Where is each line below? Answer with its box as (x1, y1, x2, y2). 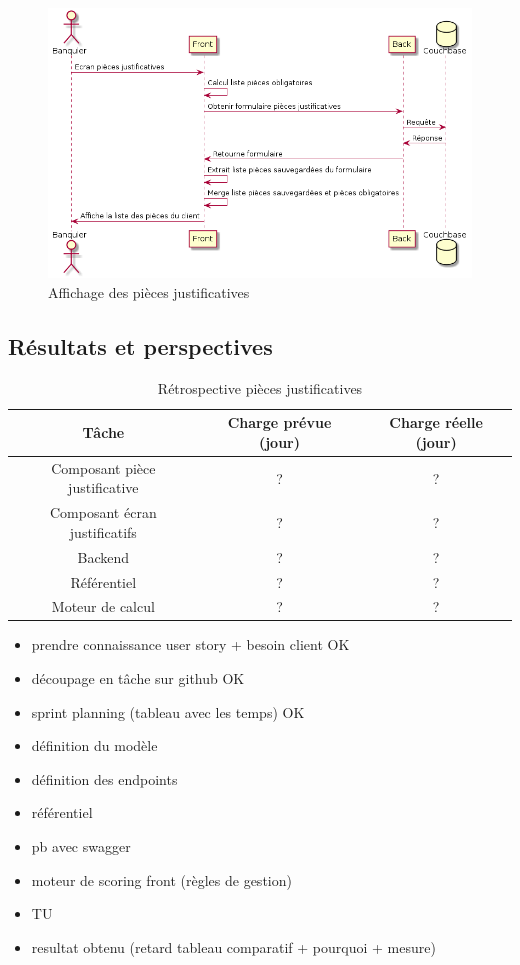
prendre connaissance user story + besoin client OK (31, 634, 350, 655)
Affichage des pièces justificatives (48, 282, 250, 302)
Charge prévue (227, 412, 332, 433)
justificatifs (69, 521, 137, 542)
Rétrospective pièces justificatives (157, 377, 363, 398)
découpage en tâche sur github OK (31, 668, 245, 689)
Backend (77, 546, 130, 567)
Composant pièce (51, 457, 156, 478)
